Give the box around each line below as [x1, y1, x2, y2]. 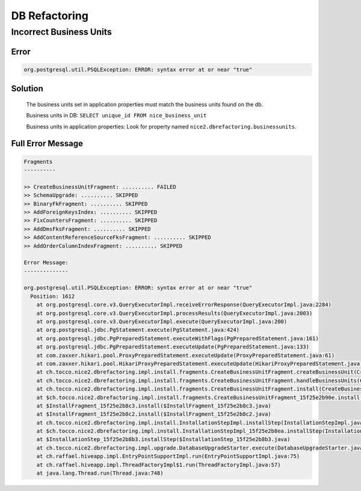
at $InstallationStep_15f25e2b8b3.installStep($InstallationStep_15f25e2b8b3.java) [36, 436, 291, 443]
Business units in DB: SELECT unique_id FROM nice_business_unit [26, 112, 207, 119]
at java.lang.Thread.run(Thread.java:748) [36, 470, 164, 477]
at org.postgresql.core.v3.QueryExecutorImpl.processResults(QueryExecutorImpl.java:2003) [36, 310, 313, 317]
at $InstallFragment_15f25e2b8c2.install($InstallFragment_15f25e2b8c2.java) [36, 411, 272, 418]
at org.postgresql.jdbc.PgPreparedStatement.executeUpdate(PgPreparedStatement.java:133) [36, 344, 310, 350]
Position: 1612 [30, 292, 75, 300]
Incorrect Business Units [11, 26, 112, 37]
